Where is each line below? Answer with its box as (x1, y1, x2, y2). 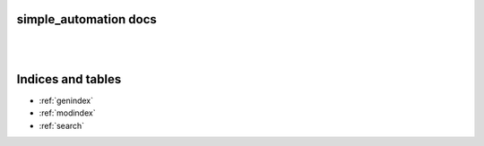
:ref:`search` (39, 120, 85, 131)
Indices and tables (16, 72, 122, 87)
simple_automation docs (16, 12, 157, 27)
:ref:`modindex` (39, 107, 96, 118)
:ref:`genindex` (39, 95, 94, 106)
